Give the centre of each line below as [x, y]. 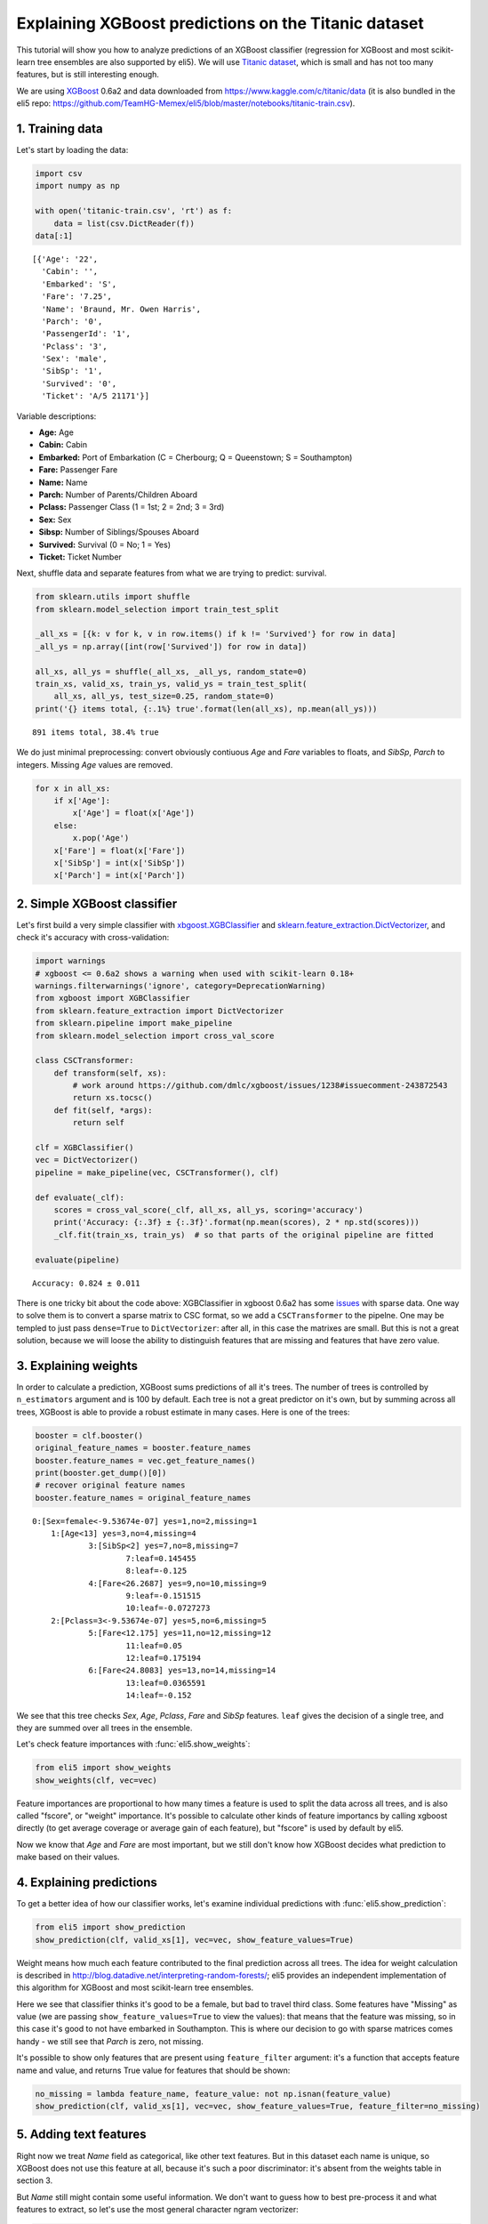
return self [98, 1123]
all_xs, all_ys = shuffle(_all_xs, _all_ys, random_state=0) [171, 671]
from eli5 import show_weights [104, 1768]
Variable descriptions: [56, 416]
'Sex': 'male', [74, 359]
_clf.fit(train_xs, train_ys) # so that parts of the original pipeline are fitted [244, 1235]
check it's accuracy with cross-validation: [93, 938]
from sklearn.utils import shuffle [112, 597]
